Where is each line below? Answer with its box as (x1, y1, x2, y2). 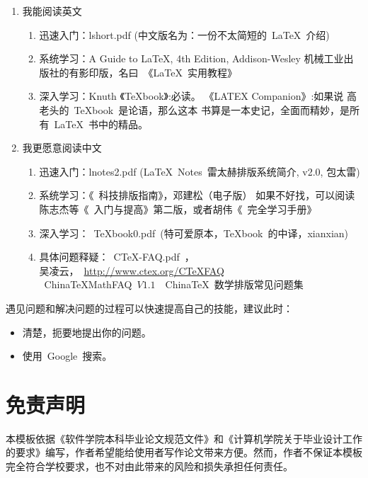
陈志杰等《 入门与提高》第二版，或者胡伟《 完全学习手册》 (39, 201, 317, 216)
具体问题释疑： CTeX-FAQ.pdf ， (39, 249, 195, 264)
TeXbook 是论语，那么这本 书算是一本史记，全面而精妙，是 (74, 102, 350, 117)
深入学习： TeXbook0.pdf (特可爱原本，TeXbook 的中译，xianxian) (39, 225, 348, 240)
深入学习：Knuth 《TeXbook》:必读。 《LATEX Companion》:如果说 (39, 89, 344, 103)
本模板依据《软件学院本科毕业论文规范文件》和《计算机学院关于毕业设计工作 (6, 431, 362, 445)
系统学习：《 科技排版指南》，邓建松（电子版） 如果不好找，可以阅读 (39, 188, 355, 203)
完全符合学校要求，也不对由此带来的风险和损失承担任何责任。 (6, 459, 293, 473)
